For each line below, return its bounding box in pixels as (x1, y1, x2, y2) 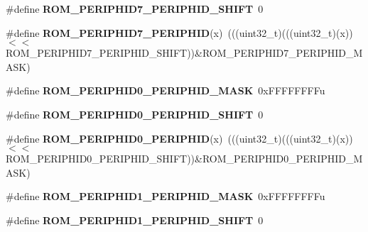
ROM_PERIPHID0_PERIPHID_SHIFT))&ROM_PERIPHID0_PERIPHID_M (6, 151, 363, 166)
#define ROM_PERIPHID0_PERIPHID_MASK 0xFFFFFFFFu (6, 83, 325, 98)
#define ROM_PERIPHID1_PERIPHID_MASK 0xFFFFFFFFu (6, 189, 325, 204)
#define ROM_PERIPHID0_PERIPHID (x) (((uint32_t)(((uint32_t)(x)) (6, 131, 353, 145)
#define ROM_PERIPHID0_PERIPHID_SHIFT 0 (6, 106, 264, 121)
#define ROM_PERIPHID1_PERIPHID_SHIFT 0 (6, 212, 264, 227)
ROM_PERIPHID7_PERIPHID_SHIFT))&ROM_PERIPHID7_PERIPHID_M (6, 45, 363, 60)
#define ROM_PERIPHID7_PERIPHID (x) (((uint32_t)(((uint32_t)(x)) (6, 25, 353, 40)
